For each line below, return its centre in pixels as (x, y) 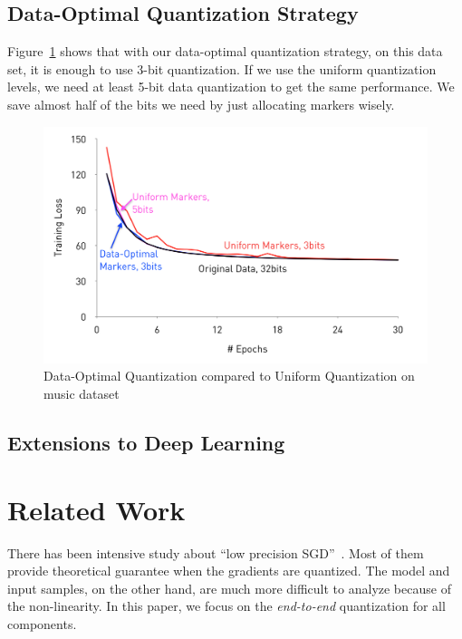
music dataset (82, 394)
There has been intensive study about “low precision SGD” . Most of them (216, 552)
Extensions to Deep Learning (146, 443)
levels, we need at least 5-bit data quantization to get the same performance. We (231, 87)
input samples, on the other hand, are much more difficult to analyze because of (229, 588)
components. (42, 623)
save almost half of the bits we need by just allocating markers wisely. (201, 104)
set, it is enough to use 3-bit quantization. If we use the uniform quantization (222, 68)
